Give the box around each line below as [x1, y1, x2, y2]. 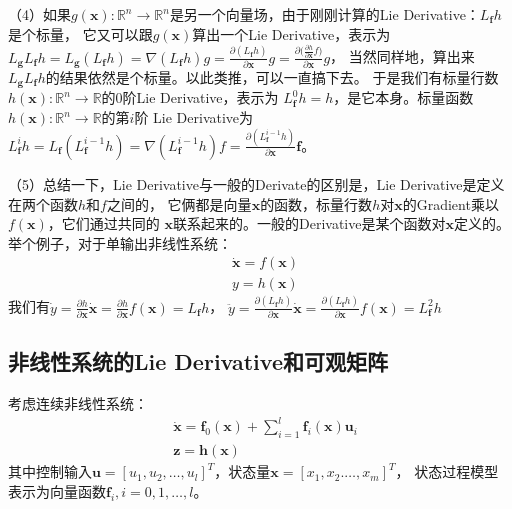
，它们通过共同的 [47, 213, 160, 234]
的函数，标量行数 [260, 193, 373, 214]
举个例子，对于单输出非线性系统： [8, 232, 232, 253]
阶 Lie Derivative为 [134, 107, 254, 127]
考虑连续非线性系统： [8, 393, 148, 414]
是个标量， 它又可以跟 [8, 23, 153, 44]
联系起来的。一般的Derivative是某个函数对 [173, 213, 446, 234]
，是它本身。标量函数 [333, 87, 474, 108]
